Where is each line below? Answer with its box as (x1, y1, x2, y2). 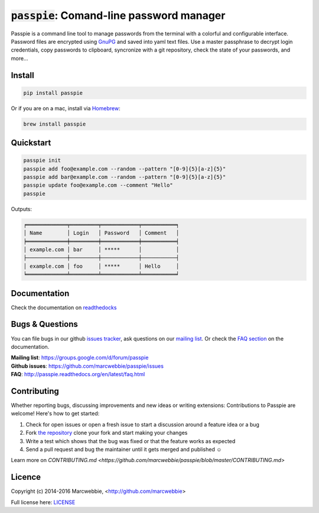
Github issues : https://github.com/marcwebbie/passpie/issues (11, 362, 164, 370)
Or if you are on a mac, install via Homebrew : (11, 104, 121, 112)
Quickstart (11, 138, 51, 148)
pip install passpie (23, 89, 83, 96)
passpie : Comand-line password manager (11, 9, 226, 22)
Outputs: (11, 205, 32, 213)
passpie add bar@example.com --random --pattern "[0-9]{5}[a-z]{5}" (23, 174, 226, 181)
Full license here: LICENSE (11, 498, 76, 506)
